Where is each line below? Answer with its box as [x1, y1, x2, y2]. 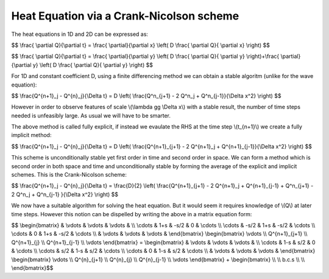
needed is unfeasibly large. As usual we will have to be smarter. [11, 111, 171, 119]
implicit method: [11, 132, 52, 139]
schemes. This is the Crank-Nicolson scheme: [11, 171, 127, 178]
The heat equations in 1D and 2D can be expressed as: [11, 30, 149, 38]
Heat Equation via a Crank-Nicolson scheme [11, 9, 239, 23]
